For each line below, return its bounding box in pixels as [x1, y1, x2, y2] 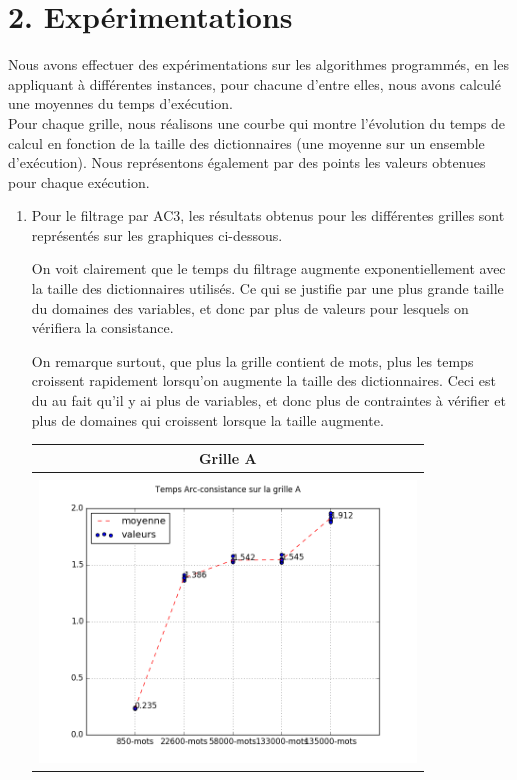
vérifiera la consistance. [31, 317, 174, 338]
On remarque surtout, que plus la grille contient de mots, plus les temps [31, 350, 474, 371]
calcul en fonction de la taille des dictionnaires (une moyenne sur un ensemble [8, 132, 485, 153]
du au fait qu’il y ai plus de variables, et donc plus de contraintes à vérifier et [31, 390, 506, 411]
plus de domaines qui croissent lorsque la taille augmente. [31, 409, 384, 430]
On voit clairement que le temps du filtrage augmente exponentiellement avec [31, 258, 506, 279]
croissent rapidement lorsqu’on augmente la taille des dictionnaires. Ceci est [31, 370, 496, 391]
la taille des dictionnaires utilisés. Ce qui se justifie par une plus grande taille [31, 278, 504, 299]
